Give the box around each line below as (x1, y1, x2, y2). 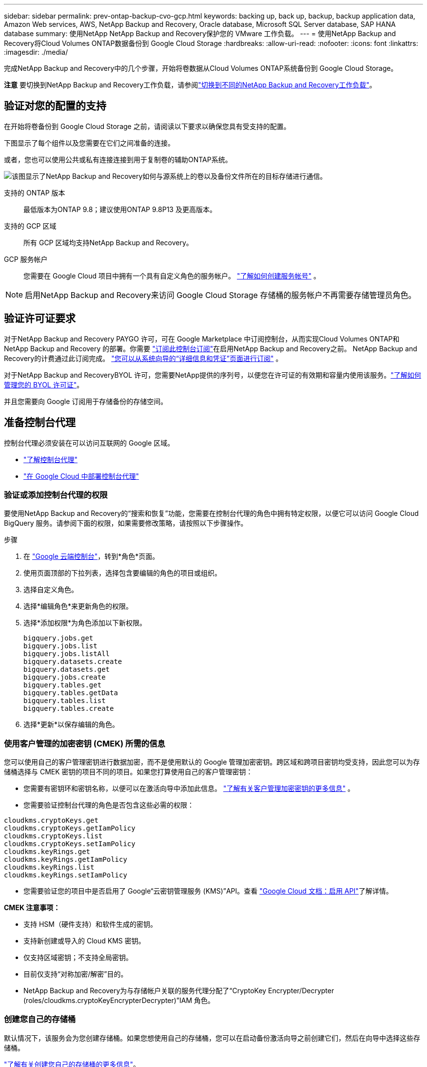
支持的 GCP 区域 (4, 221, 57, 230)
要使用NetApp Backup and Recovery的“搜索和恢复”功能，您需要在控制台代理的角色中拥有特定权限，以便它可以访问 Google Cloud (4, 509, 419, 518)
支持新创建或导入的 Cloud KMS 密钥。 (23, 937, 145, 945)
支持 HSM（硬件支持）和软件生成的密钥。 (23, 920, 157, 929)
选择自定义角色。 (23, 585, 78, 594)
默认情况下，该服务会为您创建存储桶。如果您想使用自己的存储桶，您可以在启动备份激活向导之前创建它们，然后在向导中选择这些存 (4, 1033, 420, 1042)
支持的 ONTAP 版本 (4, 188, 65, 197)
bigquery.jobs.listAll (23, 650, 110, 658)
